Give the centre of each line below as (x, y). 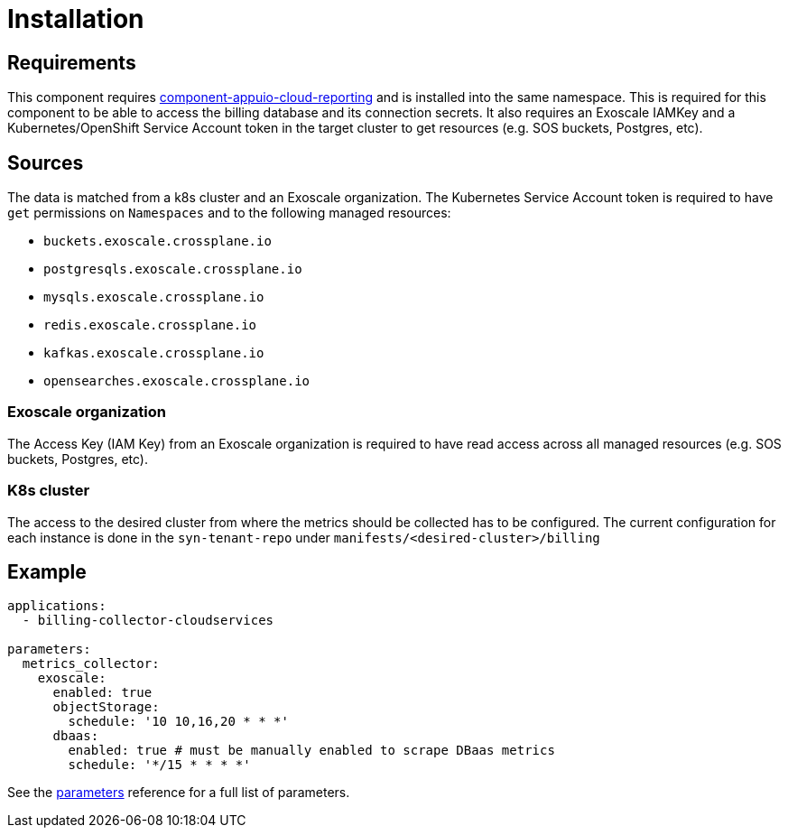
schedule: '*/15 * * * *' (159, 765)
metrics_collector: (91, 664)
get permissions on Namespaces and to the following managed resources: (229, 213)
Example (47, 571)
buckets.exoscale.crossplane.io (158, 241)
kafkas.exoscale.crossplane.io (154, 353)
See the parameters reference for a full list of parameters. (179, 793)
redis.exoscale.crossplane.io (150, 325)
